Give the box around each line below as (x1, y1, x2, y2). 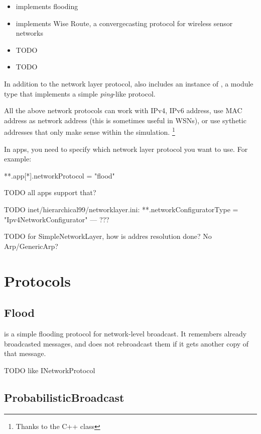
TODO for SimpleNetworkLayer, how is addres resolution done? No (4, 231, 212, 241)
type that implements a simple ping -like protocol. (4, 88, 156, 99)
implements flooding (16, 1, 78, 11)
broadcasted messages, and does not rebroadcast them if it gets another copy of (4, 338, 249, 349)
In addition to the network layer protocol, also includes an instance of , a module (4, 78, 253, 89)
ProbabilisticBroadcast (4, 389, 124, 405)
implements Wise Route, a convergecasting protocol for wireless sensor (16, 18, 233, 28)
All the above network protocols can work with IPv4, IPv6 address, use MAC (4, 105, 242, 116)
